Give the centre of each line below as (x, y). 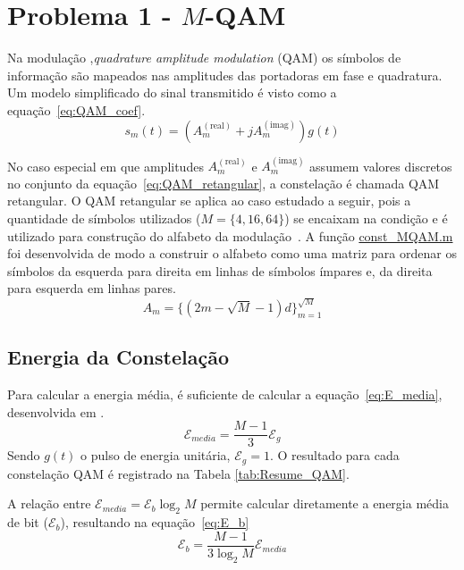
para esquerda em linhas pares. (92, 288)
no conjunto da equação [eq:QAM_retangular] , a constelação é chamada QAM (224, 183)
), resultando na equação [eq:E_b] (155, 522)
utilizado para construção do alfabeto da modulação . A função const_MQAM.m (230, 235)
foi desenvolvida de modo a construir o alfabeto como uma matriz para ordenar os (232, 253)
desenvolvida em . (56, 411)
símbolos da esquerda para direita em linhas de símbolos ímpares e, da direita (220, 270)
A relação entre (49, 503)
